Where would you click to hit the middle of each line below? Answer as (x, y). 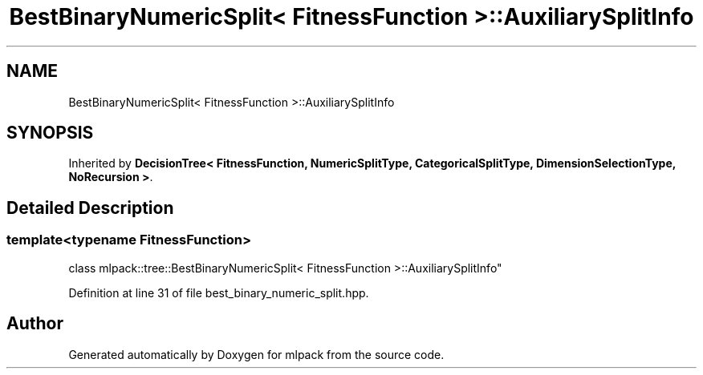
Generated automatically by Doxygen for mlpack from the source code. (256, 354)
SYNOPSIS (50, 133)
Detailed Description (90, 208)
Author (35, 324)
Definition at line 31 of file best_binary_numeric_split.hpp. (219, 292)
